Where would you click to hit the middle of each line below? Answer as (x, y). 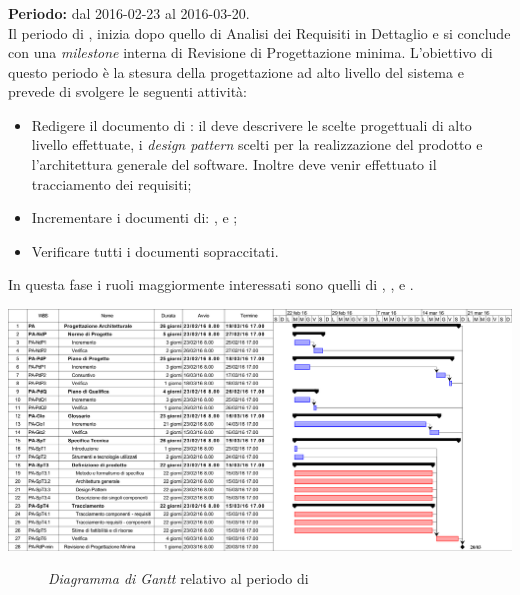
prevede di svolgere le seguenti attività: (127, 91)
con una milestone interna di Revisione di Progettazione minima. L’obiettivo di (250, 52)
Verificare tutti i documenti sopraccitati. (155, 250)
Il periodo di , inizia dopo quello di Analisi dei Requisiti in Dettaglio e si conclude (259, 32)
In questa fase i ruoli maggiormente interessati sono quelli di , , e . (211, 284)
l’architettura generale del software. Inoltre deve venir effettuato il (234, 164)
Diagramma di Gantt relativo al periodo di (178, 578)
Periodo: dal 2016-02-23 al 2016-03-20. (129, 12)
